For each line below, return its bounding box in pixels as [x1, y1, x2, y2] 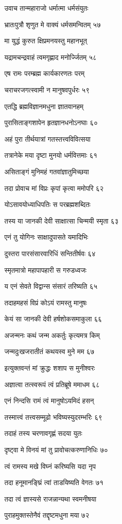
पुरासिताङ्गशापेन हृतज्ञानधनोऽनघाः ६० [4, 117, 98, 128]
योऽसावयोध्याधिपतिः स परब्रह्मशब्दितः [4, 199, 91, 209]
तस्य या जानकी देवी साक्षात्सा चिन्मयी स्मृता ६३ [4, 215, 119, 225]
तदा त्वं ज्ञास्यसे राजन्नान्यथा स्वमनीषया [4, 493, 97, 504]
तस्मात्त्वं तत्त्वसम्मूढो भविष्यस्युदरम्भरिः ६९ [4, 412, 103, 422]
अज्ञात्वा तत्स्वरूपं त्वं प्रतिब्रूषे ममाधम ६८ [4, 379, 100, 389]
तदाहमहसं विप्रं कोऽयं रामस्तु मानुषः [4, 297, 87, 307]
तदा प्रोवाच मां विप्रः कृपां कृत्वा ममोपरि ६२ [4, 183, 104, 193]
